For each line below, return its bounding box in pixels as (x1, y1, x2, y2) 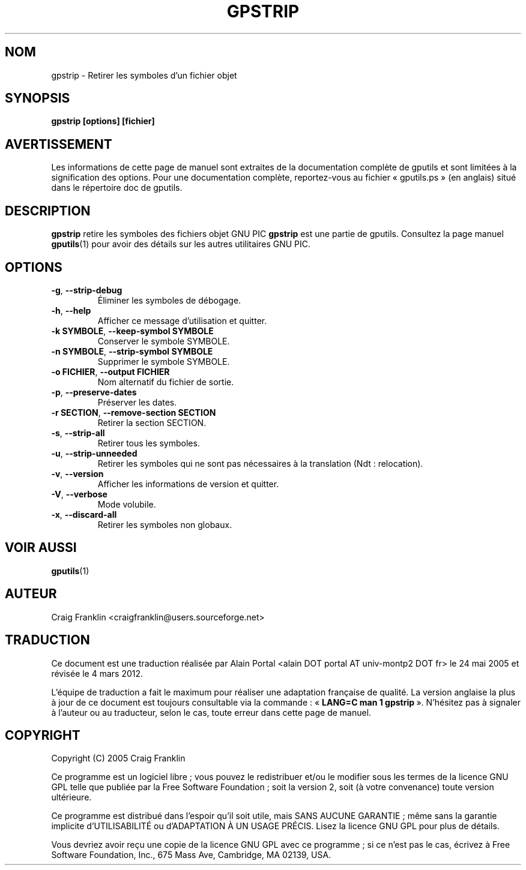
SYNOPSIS (5, 91, 70, 106)
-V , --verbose (51, 488, 107, 499)
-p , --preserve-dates (51, 386, 137, 397)
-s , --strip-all (51, 427, 105, 438)
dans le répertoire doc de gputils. (51, 182, 183, 193)
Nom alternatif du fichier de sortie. (97, 376, 234, 387)
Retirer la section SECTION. (97, 417, 207, 428)
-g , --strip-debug (51, 284, 122, 295)
